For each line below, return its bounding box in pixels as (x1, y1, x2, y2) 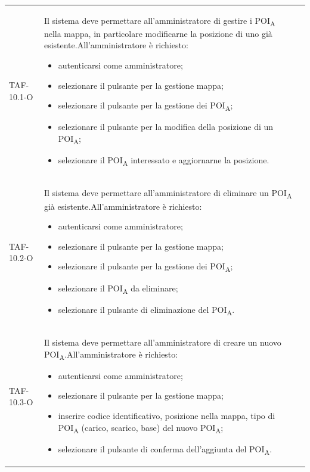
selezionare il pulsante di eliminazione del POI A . (58, 303, 235, 317)
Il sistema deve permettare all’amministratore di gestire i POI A (44, 14, 275, 28)
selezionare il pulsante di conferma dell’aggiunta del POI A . (58, 442, 272, 457)
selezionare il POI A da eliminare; (58, 281, 178, 296)
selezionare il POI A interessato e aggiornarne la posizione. (58, 154, 269, 167)
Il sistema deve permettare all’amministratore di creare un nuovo (44, 336, 281, 348)
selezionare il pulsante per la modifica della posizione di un (58, 120, 274, 133)
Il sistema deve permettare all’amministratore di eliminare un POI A (44, 187, 292, 201)
